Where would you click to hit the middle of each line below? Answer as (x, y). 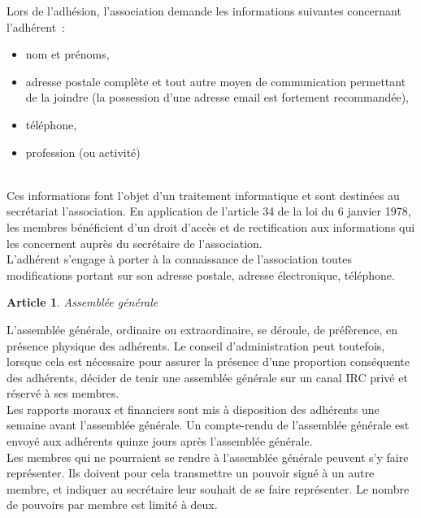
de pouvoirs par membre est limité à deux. (112, 505)
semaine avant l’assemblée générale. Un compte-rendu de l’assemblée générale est (208, 425)
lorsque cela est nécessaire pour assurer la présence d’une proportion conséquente (208, 361)
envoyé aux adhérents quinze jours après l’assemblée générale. (160, 441)
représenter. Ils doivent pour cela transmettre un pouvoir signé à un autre (191, 473)
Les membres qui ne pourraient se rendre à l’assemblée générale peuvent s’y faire (208, 457)
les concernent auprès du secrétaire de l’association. (135, 243)
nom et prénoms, (67, 54)
